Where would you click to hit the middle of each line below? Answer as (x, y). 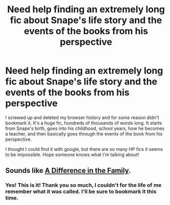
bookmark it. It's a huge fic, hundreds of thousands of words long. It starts (84, 123)
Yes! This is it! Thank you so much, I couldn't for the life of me (83, 185)
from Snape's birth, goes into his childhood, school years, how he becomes (85, 128)
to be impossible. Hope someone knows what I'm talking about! (72, 154)
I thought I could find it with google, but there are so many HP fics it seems (84, 149)
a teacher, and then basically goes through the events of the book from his (84, 133)
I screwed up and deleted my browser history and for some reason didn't (82, 117)
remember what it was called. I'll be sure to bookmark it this (81, 192)
